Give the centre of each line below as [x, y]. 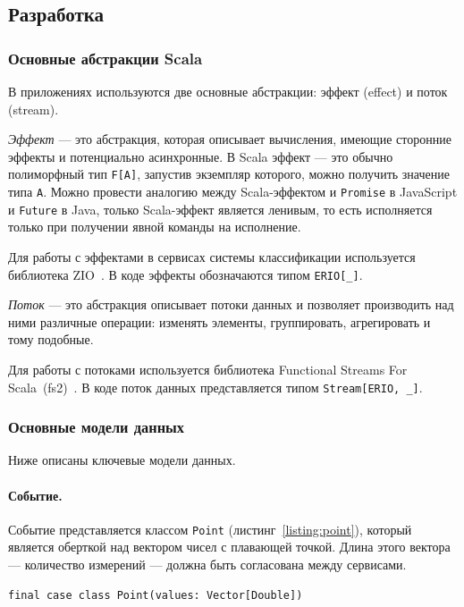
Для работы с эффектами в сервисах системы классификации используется [212, 256]
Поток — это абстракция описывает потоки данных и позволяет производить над [231, 304]
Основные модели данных [97, 427]
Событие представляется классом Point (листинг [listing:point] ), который [210, 529]
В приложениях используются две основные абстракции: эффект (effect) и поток [228, 91]
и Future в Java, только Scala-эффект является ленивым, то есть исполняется [220, 209]
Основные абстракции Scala [105, 58]
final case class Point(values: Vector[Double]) [156, 595]
